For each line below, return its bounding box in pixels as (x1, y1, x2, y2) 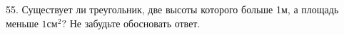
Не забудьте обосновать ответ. (69, 15, 201, 30)
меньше (6, 15, 39, 30)
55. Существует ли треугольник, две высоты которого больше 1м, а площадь (6, 2, 339, 16)
